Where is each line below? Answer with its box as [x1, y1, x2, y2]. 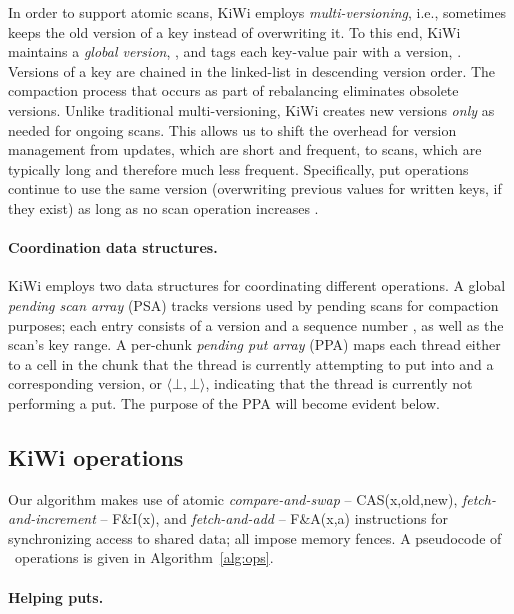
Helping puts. [8, 586, 104, 607]
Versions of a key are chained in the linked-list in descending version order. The [8, 60, 496, 81]
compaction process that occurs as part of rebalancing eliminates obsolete [8, 80, 459, 101]
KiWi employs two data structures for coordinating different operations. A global [8, 275, 506, 296]
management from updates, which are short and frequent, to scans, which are [8, 139, 482, 160]
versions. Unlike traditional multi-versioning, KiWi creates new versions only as [8, 99, 495, 120]
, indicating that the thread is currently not [205, 373, 473, 394]
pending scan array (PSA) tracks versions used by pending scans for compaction [8, 294, 499, 315]
